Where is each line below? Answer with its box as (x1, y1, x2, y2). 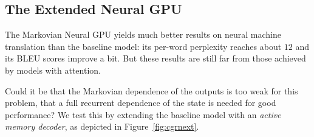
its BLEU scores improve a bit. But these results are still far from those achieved (5, 52, 306, 65)
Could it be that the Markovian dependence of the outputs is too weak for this (5, 84, 298, 97)
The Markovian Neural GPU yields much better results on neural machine (5, 28, 281, 41)
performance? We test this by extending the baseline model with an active (5, 108, 281, 121)
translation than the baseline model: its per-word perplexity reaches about (5, 40, 282, 52)
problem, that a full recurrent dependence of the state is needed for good (5, 96, 276, 109)
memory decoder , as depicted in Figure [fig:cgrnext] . (5, 120, 199, 133)
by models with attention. (5, 63, 101, 76)
